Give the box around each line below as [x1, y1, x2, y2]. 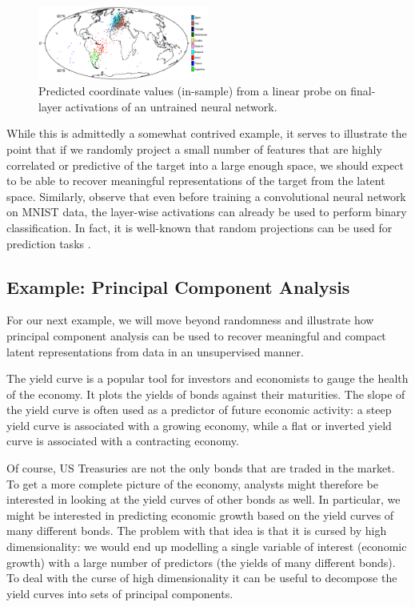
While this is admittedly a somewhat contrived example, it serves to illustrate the [6, 125, 407, 142]
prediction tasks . [6, 235, 91, 251]
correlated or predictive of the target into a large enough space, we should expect [6, 156, 404, 173]
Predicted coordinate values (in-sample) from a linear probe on [38, 82, 347, 99]
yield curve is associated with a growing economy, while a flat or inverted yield [6, 416, 392, 433]
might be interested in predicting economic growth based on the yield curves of [6, 506, 394, 523]
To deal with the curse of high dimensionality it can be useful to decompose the [6, 569, 397, 586]
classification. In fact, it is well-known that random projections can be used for [6, 219, 393, 235]
